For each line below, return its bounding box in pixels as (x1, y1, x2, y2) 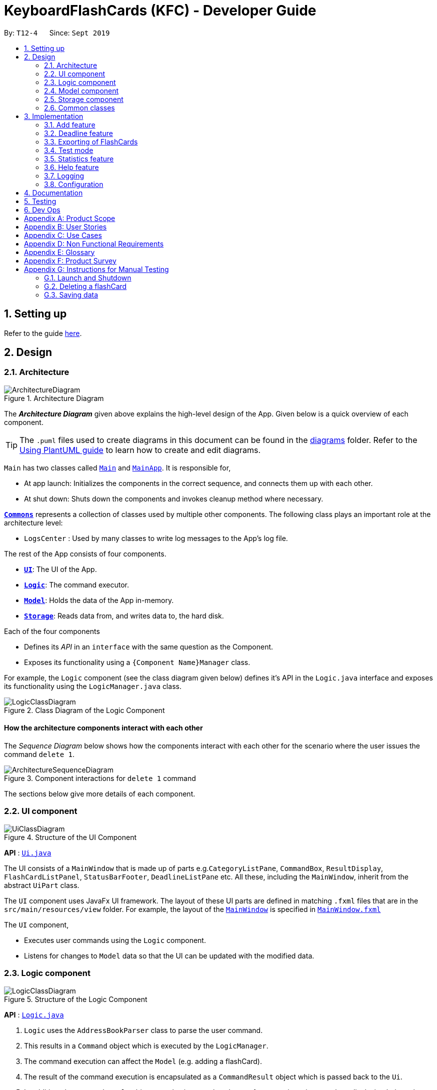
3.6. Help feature (44, 162, 99, 171)
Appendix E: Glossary (24, 247, 95, 256)
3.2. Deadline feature (44, 128, 113, 137)
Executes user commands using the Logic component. (24, 935, 206, 944)
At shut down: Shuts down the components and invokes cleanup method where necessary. (24, 494, 323, 503)
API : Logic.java (4, 1010, 64, 1019)
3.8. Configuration (44, 179, 103, 188)
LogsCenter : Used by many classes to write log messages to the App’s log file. (24, 533, 288, 542)
